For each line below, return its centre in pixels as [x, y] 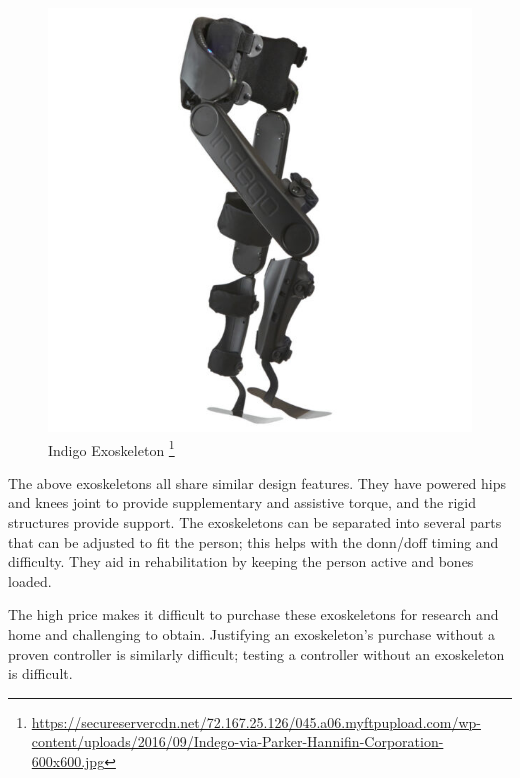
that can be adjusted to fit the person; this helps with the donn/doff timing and [253, 541]
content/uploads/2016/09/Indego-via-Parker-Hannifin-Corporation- [237, 741]
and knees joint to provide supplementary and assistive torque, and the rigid [242, 502]
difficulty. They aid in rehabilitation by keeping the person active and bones [241, 561]
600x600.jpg [68, 760]
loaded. [30, 580]
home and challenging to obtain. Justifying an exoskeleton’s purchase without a [252, 634]
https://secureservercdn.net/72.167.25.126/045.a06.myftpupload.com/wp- [256, 721]
